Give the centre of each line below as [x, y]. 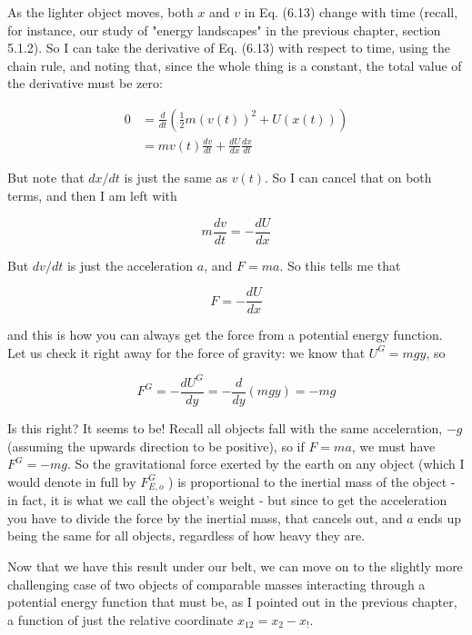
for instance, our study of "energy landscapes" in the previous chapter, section [224, 30]
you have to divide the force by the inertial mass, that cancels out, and [205, 517]
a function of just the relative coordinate [121, 619]
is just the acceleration [130, 265]
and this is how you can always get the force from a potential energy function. [225, 335]
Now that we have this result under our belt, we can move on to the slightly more [235, 566]
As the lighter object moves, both [100, 12]
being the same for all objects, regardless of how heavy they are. [186, 536]
